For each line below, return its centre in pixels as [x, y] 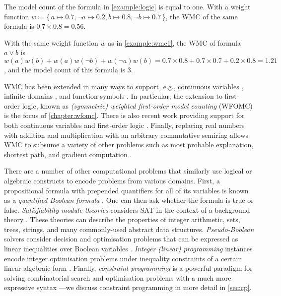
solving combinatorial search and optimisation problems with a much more [118, 277]
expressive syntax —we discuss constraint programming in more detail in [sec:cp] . [128, 287]
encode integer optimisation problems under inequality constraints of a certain [123, 258]
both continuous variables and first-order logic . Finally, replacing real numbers [124, 125]
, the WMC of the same [202, 16]
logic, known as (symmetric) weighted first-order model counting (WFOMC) [137, 105]
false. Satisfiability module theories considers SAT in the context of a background [127, 209]
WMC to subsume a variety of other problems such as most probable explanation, [129, 145]
